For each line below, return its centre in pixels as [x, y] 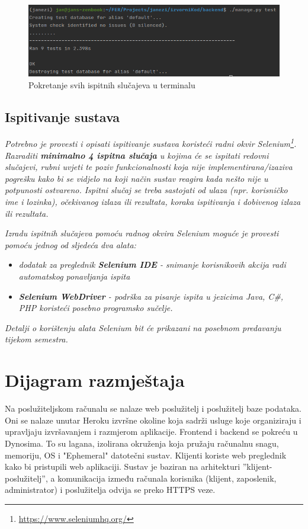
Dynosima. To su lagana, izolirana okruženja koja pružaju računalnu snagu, [142, 443]
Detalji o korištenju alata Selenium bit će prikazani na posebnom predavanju [143, 327]
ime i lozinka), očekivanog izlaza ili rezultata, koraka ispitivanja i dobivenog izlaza [153, 202]
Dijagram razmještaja [95, 380]
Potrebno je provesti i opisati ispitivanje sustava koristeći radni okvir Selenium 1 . [151, 143]
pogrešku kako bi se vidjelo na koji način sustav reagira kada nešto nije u [137, 178]
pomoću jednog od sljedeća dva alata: [70, 244]
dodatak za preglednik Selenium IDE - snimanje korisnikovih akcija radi [152, 264]
